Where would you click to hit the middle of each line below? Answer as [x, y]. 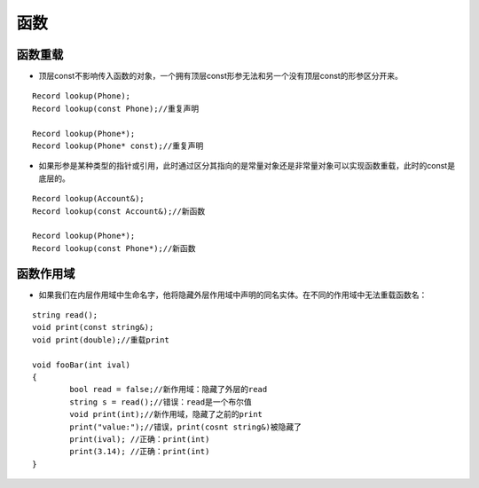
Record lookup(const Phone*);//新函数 [114, 248]
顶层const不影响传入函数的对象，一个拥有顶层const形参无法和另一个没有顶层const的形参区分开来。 [220, 76]
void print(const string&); [93, 327]
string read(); [65, 315]
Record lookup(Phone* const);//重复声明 [118, 146]
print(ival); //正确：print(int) [140, 439]
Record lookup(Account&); [89, 199]
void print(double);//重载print [101, 340]
